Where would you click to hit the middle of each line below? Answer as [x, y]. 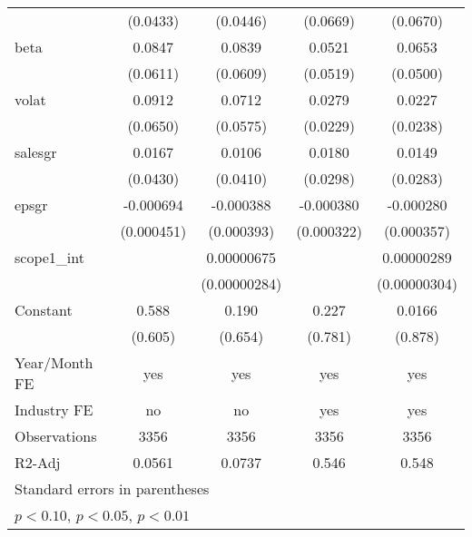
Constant [44, 310]
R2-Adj [38, 462]
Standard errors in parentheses [112, 488]
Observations [56, 436]
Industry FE [54, 410]
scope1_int [49, 257]
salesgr [36, 152]
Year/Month [54, 362]
